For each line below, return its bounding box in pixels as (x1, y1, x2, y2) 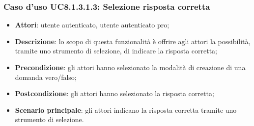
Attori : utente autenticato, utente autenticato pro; (15, 20, 169, 30)
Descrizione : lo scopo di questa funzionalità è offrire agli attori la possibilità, (15, 36, 251, 46)
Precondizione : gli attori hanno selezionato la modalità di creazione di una (15, 62, 246, 72)
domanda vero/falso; (15, 72, 77, 82)
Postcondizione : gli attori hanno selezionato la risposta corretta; (15, 88, 214, 99)
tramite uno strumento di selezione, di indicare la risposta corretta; (15, 46, 218, 56)
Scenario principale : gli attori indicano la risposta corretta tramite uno (15, 104, 237, 115)
